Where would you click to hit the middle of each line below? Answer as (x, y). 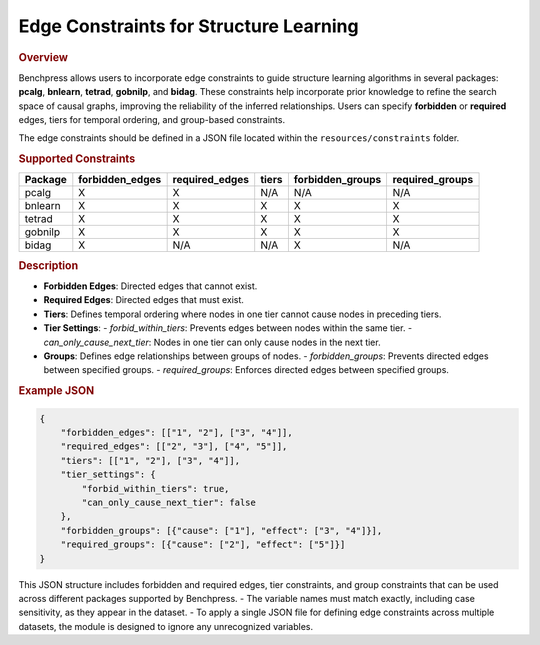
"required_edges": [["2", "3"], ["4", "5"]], (174, 446)
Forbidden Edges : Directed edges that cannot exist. (150, 286)
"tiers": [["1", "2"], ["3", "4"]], (150, 460)
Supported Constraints (77, 159)
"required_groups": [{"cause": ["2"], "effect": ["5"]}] (203, 544)
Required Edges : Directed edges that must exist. (144, 300)
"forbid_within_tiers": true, (155, 488)
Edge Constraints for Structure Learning (188, 26)
